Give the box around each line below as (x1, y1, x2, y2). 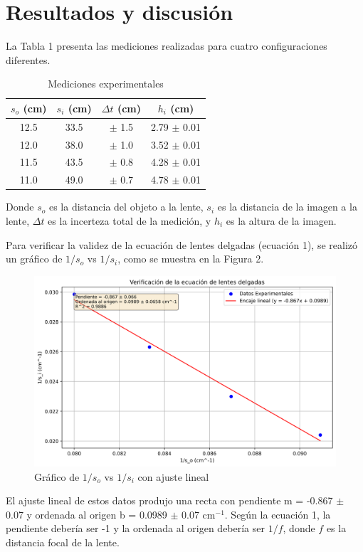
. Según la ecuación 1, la (224, 506, 331, 521)
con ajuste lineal (137, 469, 209, 484)
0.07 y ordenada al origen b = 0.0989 (6, 506, 167, 521)
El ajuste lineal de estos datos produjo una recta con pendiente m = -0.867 (6, 493, 333, 508)
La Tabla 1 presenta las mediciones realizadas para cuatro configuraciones (6, 38, 327, 53)
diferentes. (6, 52, 51, 67)
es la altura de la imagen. (226, 213, 337, 228)
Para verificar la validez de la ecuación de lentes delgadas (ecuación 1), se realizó (6, 237, 358, 252)
